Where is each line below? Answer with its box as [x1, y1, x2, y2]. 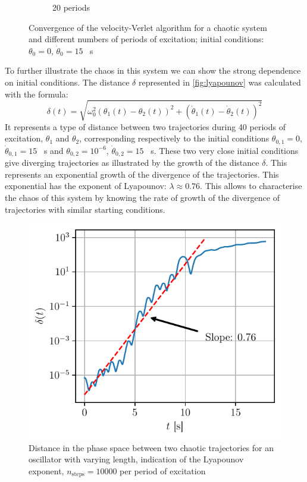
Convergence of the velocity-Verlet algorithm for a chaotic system [29, 21, 267, 33]
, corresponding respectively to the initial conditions [79, 132, 270, 144]
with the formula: [5, 87, 68, 100]
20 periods [52, 1, 90, 13]
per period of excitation [120, 464, 206, 477]
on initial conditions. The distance [5, 75, 130, 88]
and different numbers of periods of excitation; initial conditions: [29, 33, 264, 45]
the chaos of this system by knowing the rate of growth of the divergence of [5, 191, 280, 203]
